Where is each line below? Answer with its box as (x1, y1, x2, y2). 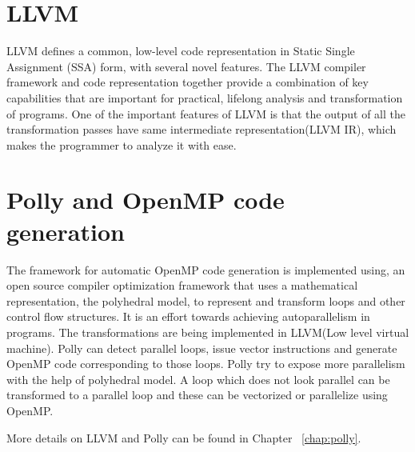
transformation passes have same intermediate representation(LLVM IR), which (6, 121, 397, 138)
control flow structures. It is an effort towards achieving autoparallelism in (6, 308, 370, 325)
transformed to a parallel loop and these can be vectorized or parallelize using (6, 386, 388, 403)
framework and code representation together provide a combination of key (6, 74, 369, 90)
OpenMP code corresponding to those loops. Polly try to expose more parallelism (6, 355, 405, 372)
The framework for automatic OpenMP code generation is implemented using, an (6, 261, 405, 278)
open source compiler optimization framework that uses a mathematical (6, 277, 358, 294)
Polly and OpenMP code (6, 183, 285, 216)
